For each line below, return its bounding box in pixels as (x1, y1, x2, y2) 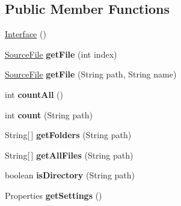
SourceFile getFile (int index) (5, 47, 117, 60)
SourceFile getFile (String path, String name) (5, 68, 177, 80)
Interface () (5, 28, 46, 40)
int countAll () (5, 88, 63, 100)
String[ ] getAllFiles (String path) (5, 148, 133, 161)
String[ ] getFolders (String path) (5, 129, 132, 141)
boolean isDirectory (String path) (5, 169, 135, 181)
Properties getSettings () (5, 189, 102, 201)
